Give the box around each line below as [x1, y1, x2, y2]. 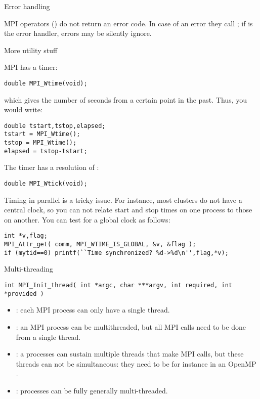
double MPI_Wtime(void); [4, 79, 88, 87]
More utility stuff [4, 45, 58, 55]
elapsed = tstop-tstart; [4, 147, 88, 155]
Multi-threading [4, 263, 53, 274]
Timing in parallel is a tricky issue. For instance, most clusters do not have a [4, 194, 242, 205]
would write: [4, 104, 42, 115]
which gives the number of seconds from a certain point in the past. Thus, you [4, 94, 247, 105]
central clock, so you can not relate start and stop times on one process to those [4, 204, 252, 215]
